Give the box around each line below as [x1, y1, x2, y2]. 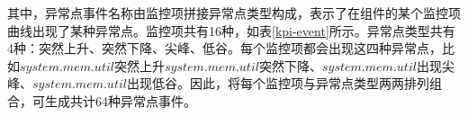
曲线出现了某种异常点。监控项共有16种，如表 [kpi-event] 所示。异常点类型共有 [7, 21, 455, 40]
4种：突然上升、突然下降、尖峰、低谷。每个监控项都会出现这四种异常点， [7, 39, 442, 58]
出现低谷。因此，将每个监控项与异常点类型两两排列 [126, 74, 429, 93]
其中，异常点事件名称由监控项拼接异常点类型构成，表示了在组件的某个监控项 [7, 4, 461, 22]
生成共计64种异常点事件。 [44, 91, 196, 110]
